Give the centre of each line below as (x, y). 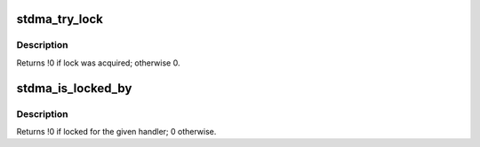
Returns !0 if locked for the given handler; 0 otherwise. (116, 131)
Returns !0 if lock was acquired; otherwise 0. (98, 63)
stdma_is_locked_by (74, 88)
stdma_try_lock (60, 19)
